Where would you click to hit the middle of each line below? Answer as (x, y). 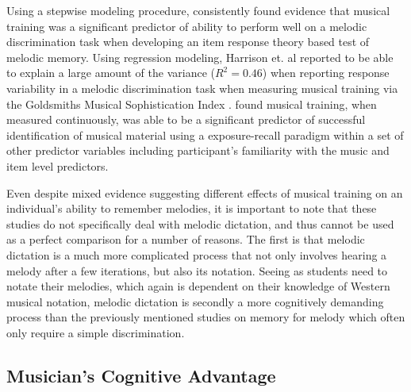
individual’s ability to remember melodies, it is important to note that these (192, 208)
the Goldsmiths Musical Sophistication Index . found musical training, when (192, 104)
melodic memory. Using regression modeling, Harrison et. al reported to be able (200, 57)
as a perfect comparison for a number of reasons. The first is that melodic (186, 239)
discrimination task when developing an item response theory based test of (188, 42)
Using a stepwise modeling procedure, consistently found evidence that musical (198, 10)
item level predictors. (58, 165)
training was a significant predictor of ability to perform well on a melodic (187, 26)
